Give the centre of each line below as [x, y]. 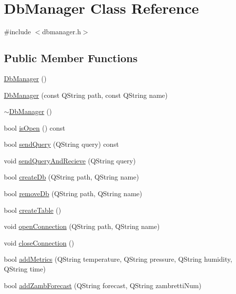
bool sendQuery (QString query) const [61, 144]
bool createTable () [33, 210]
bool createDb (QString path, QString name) [71, 177]
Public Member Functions [71, 58]
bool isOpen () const [35, 127]
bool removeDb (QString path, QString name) [73, 193]
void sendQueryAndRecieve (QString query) [70, 160]
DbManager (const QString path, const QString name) [86, 95]
